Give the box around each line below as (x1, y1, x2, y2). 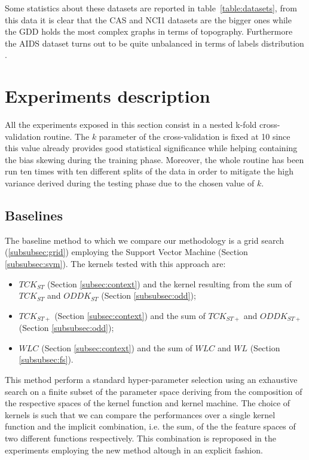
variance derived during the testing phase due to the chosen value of (5, 177, 255, 189)
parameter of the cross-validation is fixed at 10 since (99, 130, 290, 142)
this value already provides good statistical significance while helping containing (5, 142, 298, 154)
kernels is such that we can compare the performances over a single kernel (5, 408, 276, 421)
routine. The (43, 130, 90, 142)
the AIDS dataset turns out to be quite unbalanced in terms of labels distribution (5, 36, 304, 49)
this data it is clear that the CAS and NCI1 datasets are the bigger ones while (5, 13, 292, 26)
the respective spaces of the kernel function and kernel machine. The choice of (5, 397, 290, 409)
